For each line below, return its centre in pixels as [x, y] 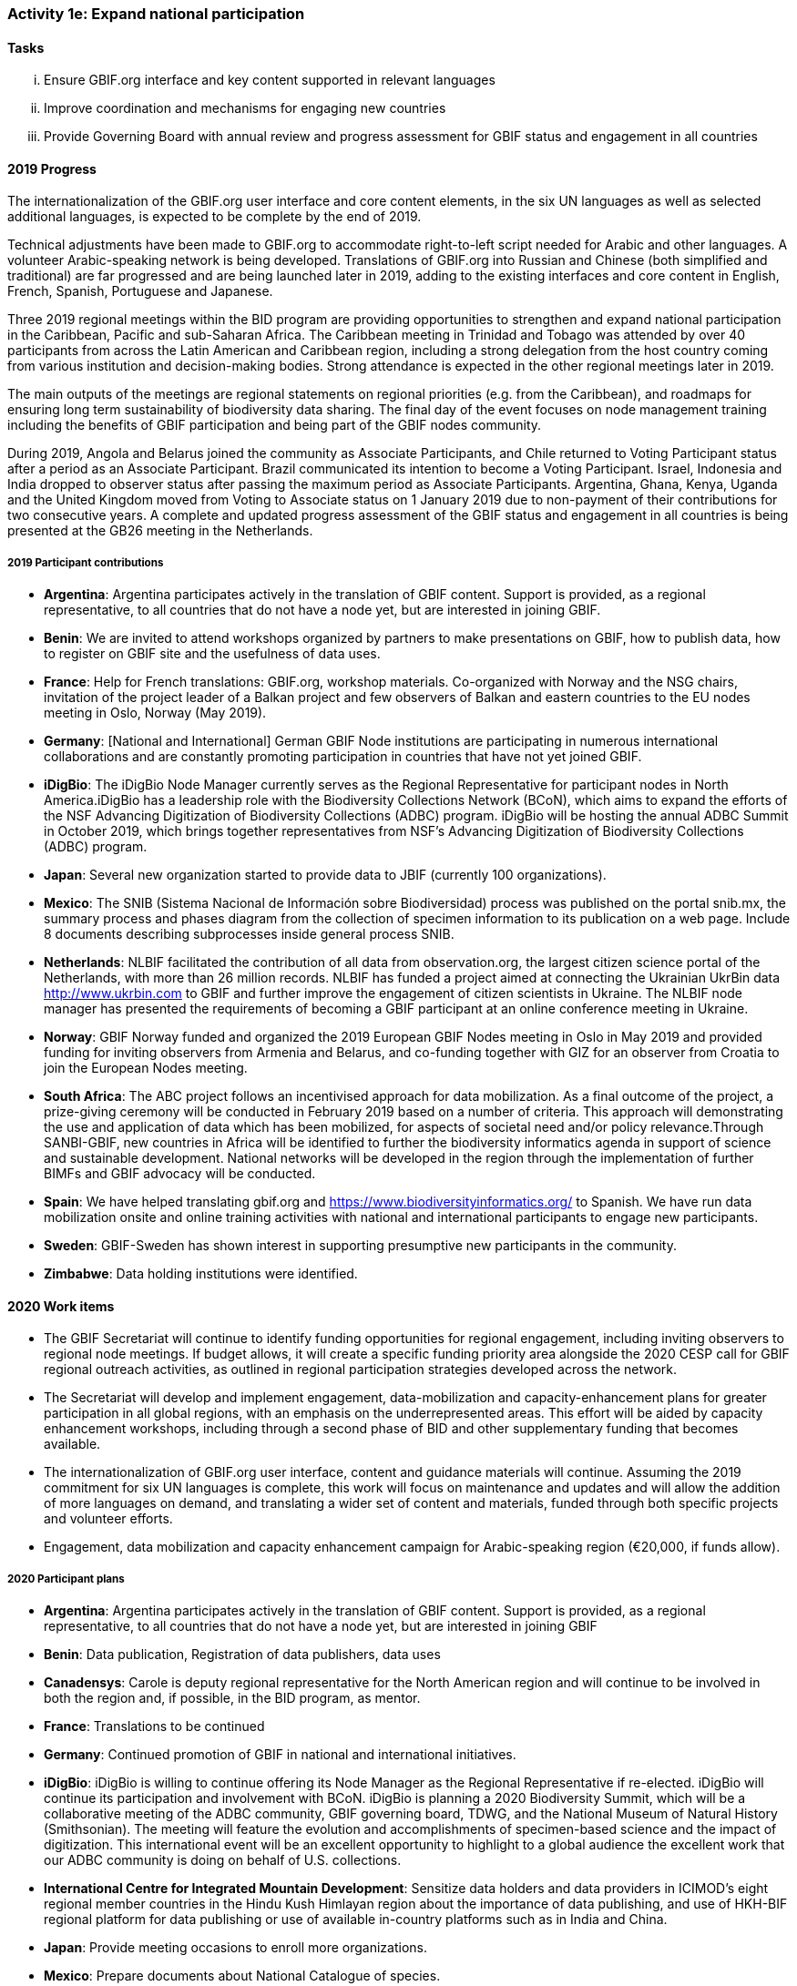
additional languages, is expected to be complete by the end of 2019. [215, 217]
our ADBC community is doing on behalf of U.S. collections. [223, 1860]
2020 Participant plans [66, 1579]
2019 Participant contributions [86, 562]
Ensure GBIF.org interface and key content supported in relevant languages [270, 80]
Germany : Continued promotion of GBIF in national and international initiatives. [280, 1755]
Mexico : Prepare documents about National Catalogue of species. [242, 1976]
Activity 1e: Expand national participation [156, 14]
